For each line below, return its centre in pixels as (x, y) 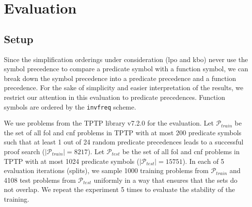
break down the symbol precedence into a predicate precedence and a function (120, 78)
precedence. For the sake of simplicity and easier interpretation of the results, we (124, 88)
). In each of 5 (203, 161)
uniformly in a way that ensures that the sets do (165, 180)
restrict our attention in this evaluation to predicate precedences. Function (115, 97)
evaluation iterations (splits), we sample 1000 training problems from (106, 170)
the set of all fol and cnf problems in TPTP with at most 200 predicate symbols (123, 132)
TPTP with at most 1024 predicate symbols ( (72, 161)
